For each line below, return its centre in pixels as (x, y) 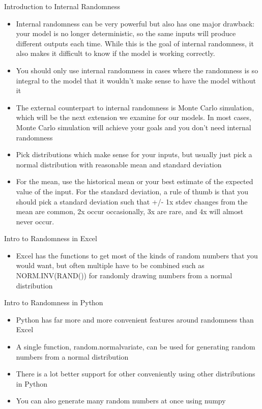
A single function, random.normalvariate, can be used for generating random (136, 347)
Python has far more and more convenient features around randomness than (135, 319)
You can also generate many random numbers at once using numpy (121, 401)
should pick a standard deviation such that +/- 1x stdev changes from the (132, 201)
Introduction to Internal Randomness (62, 6)
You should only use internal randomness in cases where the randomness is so (137, 70)
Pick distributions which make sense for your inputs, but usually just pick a (134, 154)
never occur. (35, 221)
